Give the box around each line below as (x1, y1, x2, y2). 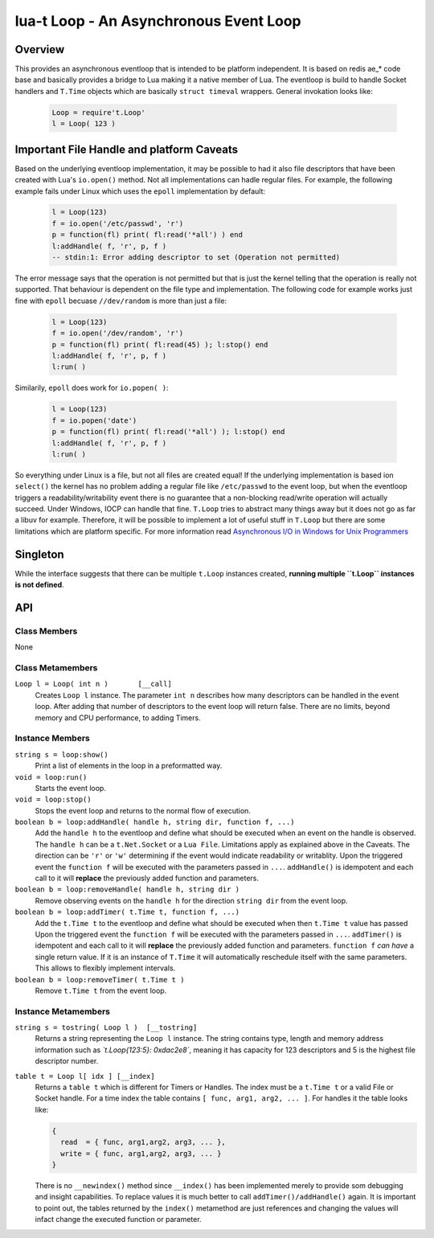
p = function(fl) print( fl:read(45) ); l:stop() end (51, 340, 268, 349)
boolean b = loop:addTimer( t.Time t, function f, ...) (14, 908, 240, 916)
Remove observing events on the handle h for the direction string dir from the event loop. (35, 896, 349, 905)
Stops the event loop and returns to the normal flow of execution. (35, 806, 251, 815)
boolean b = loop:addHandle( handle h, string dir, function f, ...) (14, 818, 295, 827)
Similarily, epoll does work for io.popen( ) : (14, 383, 169, 393)
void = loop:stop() (14, 795, 92, 804)
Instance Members (14, 732, 90, 744)
